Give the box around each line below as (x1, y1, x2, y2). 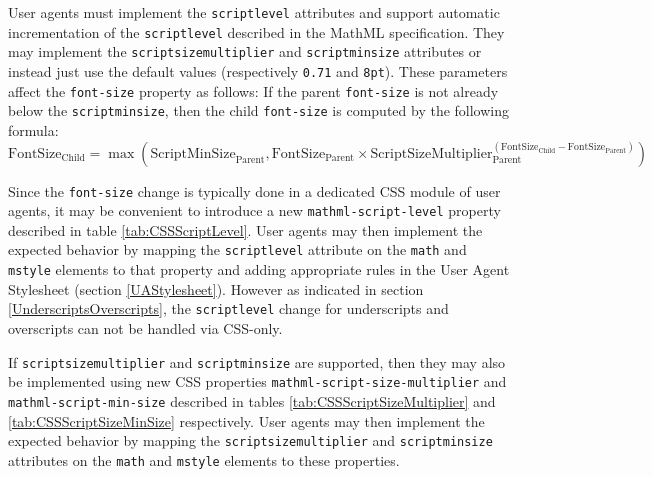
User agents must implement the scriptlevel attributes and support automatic (8, 2, 500, 22)
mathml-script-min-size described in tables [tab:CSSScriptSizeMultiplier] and (8, 390, 496, 411)
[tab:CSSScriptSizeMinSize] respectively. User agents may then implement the (8, 410, 485, 431)
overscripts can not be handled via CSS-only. (8, 318, 283, 338)
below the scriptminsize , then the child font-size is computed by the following (8, 100, 510, 121)
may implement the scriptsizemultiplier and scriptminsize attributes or (8, 41, 482, 62)
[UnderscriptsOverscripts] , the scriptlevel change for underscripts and (8, 298, 449, 319)
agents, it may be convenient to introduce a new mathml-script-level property (8, 200, 501, 221)
